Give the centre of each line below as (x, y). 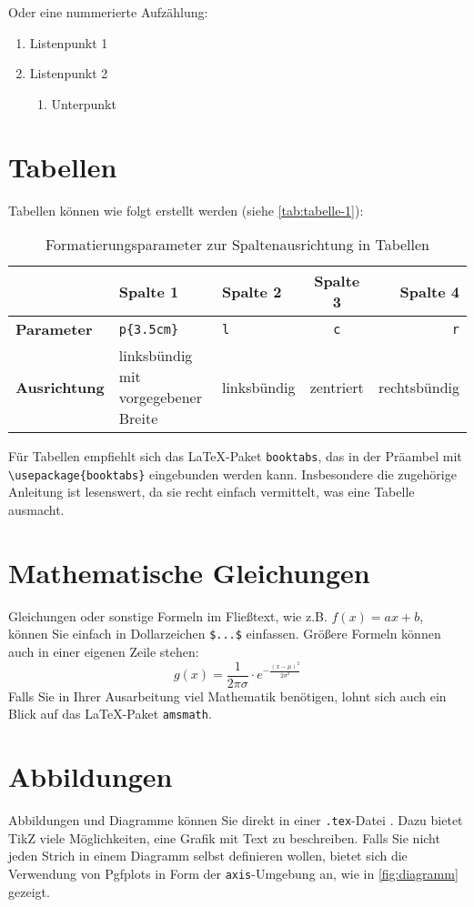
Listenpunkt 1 (69, 42)
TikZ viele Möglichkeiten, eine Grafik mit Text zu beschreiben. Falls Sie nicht (224, 837)
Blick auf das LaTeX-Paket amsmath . (110, 714)
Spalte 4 (429, 291)
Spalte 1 (149, 291)
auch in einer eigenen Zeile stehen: (104, 651)
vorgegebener (160, 398)
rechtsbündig (419, 387)
